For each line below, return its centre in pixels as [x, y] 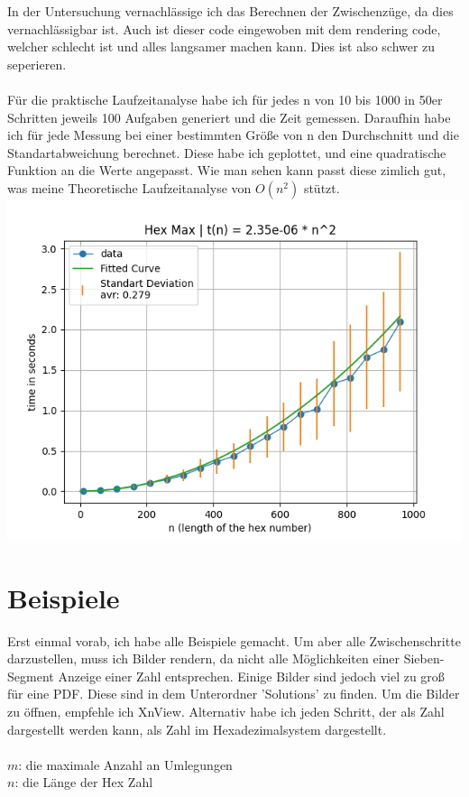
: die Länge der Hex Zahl [84, 782]
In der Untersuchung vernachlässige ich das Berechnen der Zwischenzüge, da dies [230, 11]
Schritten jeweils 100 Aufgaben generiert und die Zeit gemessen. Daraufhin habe [229, 117]
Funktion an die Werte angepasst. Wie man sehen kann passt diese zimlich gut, [227, 170]
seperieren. [37, 64]
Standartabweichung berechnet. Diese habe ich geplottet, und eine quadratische [227, 152]
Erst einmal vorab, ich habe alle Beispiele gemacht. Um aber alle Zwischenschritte [234, 640]
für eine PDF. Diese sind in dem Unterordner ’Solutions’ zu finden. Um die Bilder [234, 694]
